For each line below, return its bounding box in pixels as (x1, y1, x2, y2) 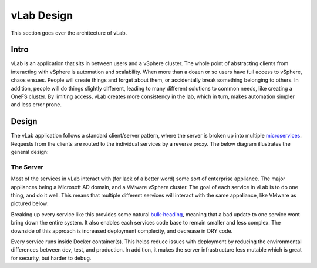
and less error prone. (11, 101, 62, 108)
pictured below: (11, 200, 49, 207)
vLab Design (11, 9, 73, 22)
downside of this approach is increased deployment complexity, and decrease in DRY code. (11, 227, 233, 235)
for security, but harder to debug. (11, 254, 92, 262)
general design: (11, 149, 49, 156)
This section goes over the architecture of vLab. (11, 29, 127, 36)
